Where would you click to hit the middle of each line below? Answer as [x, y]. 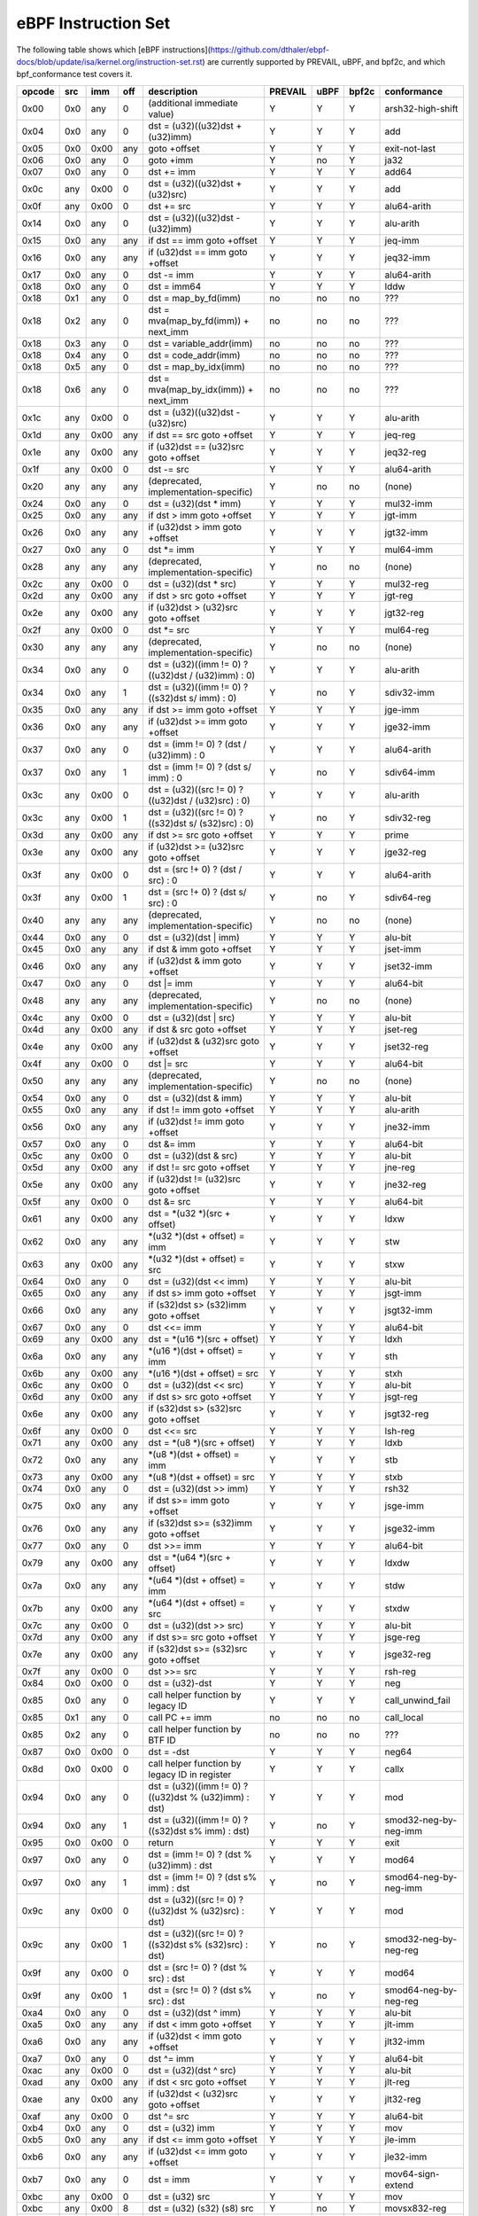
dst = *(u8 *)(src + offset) [202, 1442]
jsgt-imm [403, 1292]
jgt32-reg [405, 613]
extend [399, 2185]
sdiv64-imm [410, 772]
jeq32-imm [408, 257]
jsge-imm [405, 1505]
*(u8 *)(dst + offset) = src [202, 1477]
